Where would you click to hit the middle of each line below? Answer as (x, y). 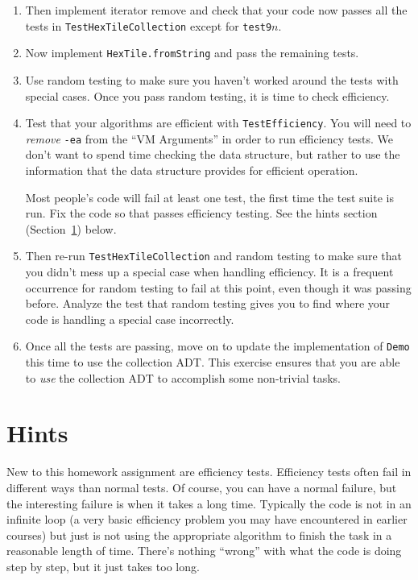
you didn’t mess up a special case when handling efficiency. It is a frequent (209, 272)
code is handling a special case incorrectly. (130, 319)
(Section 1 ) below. (71, 228)
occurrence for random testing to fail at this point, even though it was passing (218, 287)
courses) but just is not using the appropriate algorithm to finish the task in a (199, 534)
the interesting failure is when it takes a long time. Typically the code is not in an (209, 503)
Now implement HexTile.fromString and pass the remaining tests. (192, 53)
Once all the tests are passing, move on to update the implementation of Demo (217, 346)
